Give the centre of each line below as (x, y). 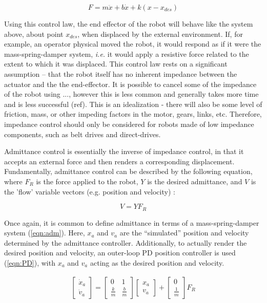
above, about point (34, 34)
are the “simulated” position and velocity (184, 233)
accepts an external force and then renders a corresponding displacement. (119, 161)
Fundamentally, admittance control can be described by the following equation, (128, 171)
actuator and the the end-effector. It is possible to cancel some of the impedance (130, 84)
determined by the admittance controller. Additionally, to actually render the (126, 242)
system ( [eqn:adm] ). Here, (45, 233)
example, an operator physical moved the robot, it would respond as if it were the (133, 44)
